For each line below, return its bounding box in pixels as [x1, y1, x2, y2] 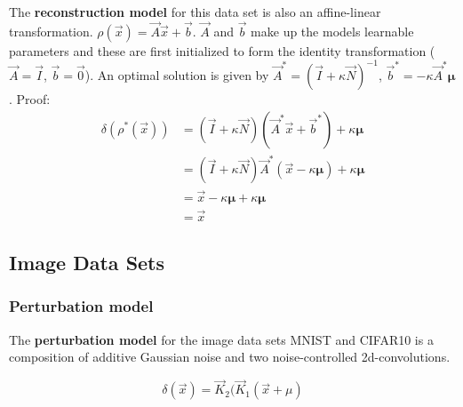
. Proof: [9, 89, 51, 108]
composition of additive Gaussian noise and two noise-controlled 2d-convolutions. [9, 347, 451, 366]
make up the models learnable [251, 21, 414, 40]
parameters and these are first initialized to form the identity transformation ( [9, 41, 435, 60]
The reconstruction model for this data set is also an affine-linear [9, 3, 381, 20]
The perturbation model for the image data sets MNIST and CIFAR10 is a [9, 330, 434, 348]
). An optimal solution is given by [84, 65, 269, 84]
